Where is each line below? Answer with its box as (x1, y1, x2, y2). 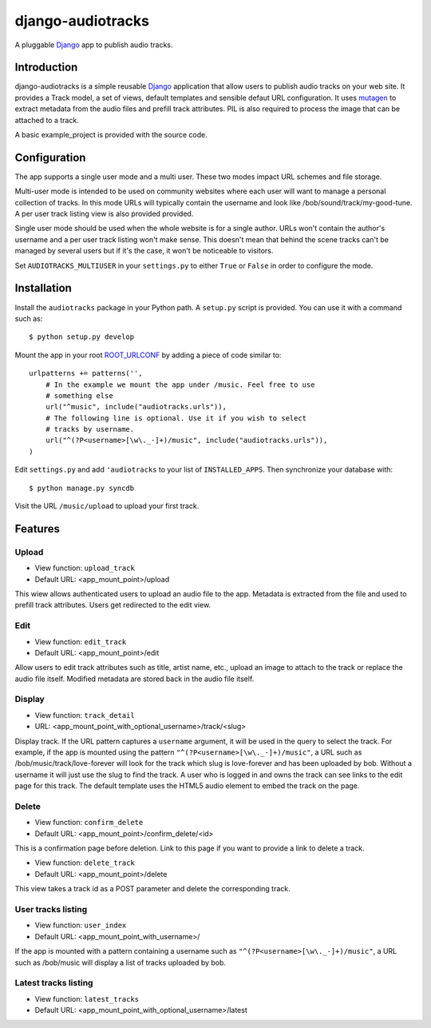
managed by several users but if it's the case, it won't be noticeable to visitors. (14, 246, 274, 256)
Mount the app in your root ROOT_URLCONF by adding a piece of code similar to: (14, 350, 282, 360)
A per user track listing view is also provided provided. (14, 209, 194, 219)
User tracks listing (14, 904, 88, 915)
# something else (45, 391, 113, 400)
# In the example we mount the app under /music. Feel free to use (45, 380, 315, 389)
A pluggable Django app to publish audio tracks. (14, 40, 173, 50)
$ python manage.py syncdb (29, 484, 135, 492)
